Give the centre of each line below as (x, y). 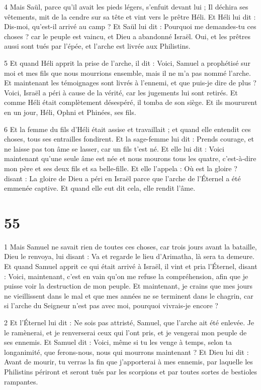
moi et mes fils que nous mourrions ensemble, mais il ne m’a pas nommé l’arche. (127, 73)
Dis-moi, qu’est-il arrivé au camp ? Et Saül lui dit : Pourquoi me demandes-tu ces (130, 26)
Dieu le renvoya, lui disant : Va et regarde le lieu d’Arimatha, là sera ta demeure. (129, 256)
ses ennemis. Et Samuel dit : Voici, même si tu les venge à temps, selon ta (118, 342)
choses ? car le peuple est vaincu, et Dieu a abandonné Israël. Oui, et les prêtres (127, 36)
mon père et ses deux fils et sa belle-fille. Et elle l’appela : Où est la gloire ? (121, 168)
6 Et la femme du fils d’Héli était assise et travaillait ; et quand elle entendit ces (127, 129)
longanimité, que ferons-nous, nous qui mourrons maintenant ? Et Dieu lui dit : (126, 352)
